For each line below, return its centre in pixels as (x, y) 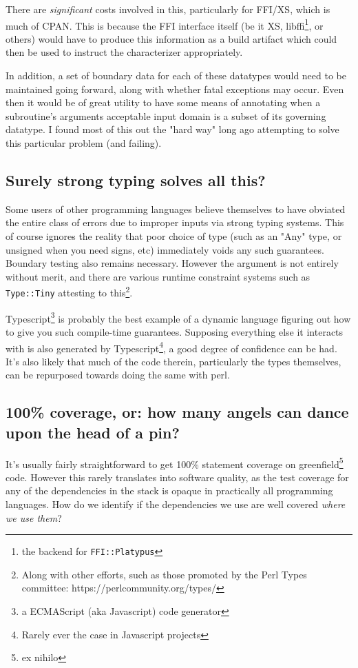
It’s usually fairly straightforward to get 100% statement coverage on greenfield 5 (175, 463)
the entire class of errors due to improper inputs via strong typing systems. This (175, 222)
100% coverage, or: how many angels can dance (177, 412)
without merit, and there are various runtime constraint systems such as (158, 276)
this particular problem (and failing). (84, 143)
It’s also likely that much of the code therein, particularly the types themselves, (173, 361)
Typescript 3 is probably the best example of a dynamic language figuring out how (178, 317)
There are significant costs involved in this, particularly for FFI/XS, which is (168, 9)
